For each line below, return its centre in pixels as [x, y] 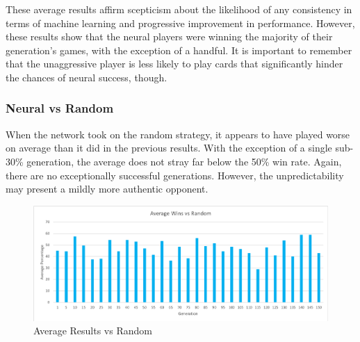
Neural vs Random [60, 108]
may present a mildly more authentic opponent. [107, 189]
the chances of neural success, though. [87, 77]
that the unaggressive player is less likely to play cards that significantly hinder [174, 64]
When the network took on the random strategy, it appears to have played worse [178, 134]
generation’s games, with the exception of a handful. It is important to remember [179, 50]
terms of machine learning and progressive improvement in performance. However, [180, 23]
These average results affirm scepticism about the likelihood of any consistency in [179, 9]
